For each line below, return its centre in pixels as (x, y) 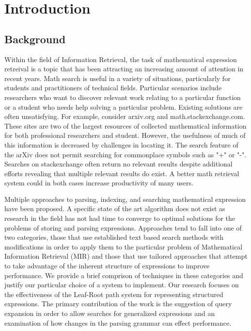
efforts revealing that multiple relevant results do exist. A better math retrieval (122, 173)
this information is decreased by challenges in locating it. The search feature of (121, 144)
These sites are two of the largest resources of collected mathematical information (125, 125)
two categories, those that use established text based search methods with (114, 237)
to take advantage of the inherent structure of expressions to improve (107, 266)
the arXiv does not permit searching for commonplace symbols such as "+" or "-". (125, 154)
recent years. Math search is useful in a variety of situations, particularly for (118, 78)
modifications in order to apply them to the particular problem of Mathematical (124, 246)
